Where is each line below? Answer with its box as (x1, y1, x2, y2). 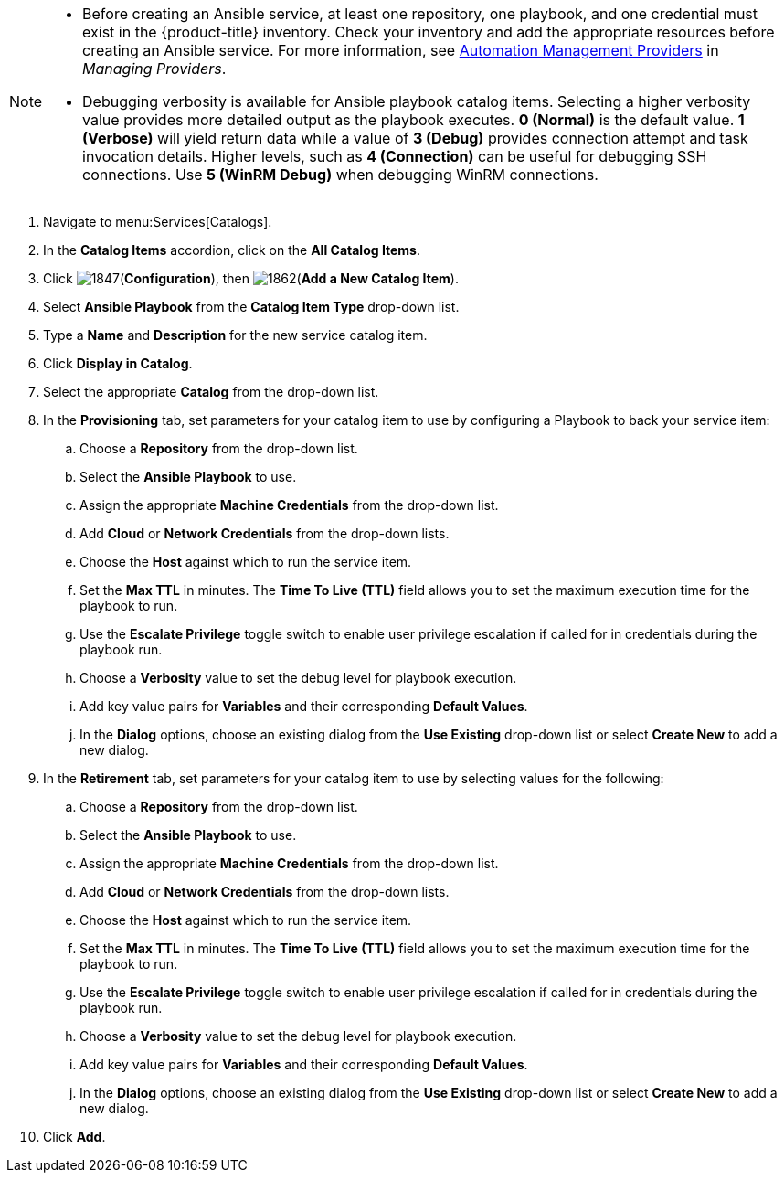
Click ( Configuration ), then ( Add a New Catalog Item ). (43, 271, 459, 286)
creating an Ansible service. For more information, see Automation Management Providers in (82, 41, 719, 59)
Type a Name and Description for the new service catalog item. (43, 327, 428, 343)
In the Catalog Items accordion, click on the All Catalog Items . (43, 242, 421, 258)
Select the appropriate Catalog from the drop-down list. (43, 384, 379, 399)
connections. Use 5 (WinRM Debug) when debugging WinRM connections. (82, 165, 599, 184)
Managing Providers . (82, 59, 227, 78)
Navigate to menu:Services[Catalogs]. (43, 214, 272, 229)
